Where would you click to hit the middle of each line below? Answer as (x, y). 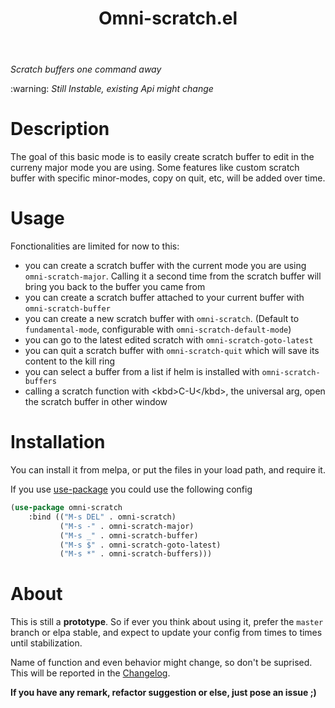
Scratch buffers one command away (86, 69)
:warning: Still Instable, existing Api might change (112, 89)
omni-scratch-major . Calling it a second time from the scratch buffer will (173, 276)
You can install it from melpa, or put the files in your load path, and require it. (168, 470)
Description (60, 129)
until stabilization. (46, 643)
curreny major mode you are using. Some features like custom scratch (155, 168)
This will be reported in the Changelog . (90, 673)
